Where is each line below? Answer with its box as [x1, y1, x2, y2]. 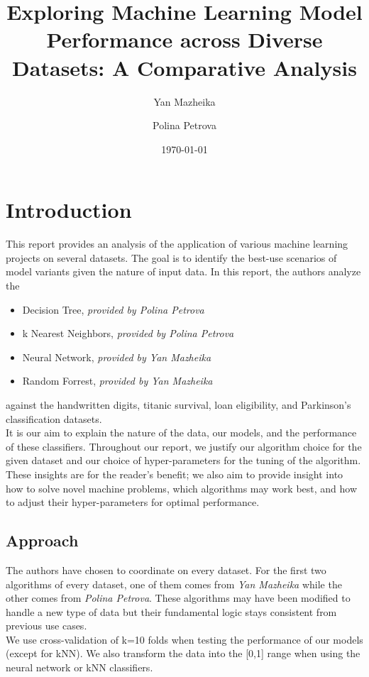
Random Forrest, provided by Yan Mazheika [22, 373, 213, 388]
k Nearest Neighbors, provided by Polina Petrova [22, 326, 234, 341]
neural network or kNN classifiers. [6, 660, 153, 675]
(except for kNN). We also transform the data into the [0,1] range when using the [6, 646, 360, 661]
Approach [6, 529, 79, 551]
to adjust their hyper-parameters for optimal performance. [6, 495, 260, 510]
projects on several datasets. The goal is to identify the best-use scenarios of [6, 250, 337, 265]
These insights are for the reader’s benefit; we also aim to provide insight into [6, 466, 343, 481]
